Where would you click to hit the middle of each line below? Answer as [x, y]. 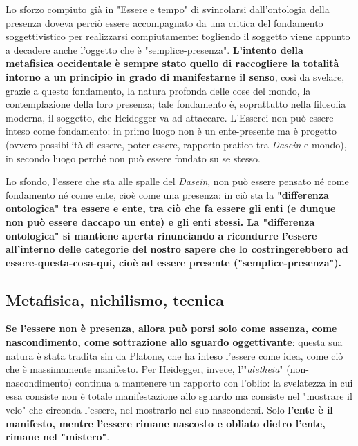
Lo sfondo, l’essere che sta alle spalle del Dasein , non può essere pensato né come [177, 181]
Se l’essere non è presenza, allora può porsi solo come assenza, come [171, 328]
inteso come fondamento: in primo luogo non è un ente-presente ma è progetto [171, 131]
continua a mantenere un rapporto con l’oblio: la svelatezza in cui [214, 382]
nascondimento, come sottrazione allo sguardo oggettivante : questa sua [174, 342]
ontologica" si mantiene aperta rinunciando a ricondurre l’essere [161, 235]
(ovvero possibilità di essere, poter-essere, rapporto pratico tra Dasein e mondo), [176, 144]
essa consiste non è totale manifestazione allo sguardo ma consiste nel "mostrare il [179, 396]
